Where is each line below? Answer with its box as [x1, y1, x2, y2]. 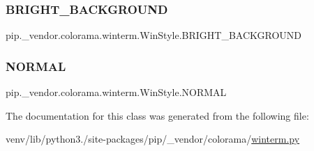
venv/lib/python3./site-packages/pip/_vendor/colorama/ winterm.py [6, 132, 300, 146]
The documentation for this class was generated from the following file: [6, 108, 309, 122]
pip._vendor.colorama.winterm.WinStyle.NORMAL [6, 85, 227, 100]
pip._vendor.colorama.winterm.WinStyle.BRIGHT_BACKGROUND [6, 28, 302, 42]
